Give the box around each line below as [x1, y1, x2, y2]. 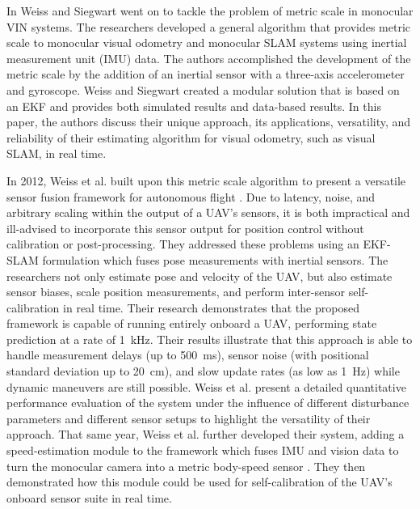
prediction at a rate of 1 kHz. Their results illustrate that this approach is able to [6, 330, 413, 347]
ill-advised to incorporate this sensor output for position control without [6, 219, 364, 236]
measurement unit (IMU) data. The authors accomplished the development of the [6, 49, 411, 66]
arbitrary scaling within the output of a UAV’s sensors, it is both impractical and [6, 204, 410, 221]
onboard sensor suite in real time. [6, 489, 172, 506]
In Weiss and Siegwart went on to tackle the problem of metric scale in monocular [6, 2, 414, 19]
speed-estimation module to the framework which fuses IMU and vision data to [6, 442, 399, 459]
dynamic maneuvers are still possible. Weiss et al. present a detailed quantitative [6, 378, 406, 395]
